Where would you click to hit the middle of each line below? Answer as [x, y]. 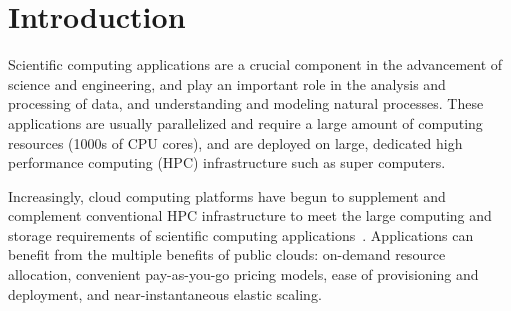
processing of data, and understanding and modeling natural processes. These [246, 103]
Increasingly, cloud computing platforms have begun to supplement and [227, 195]
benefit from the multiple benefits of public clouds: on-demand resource [227, 254]
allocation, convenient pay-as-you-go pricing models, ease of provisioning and [243, 274]
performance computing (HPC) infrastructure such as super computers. [227, 162]
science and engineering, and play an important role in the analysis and [227, 83]
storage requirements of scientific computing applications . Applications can [241, 234]
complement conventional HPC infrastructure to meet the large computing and [250, 215]
